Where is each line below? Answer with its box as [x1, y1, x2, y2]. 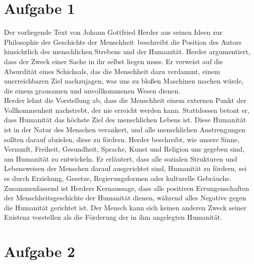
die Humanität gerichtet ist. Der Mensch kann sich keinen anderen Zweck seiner [4, 202, 247, 212]
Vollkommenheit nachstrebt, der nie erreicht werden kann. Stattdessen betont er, [4, 104, 250, 115]
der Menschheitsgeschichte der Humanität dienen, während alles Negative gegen [4, 192, 247, 203]
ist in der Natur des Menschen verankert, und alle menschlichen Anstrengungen [4, 124, 246, 135]
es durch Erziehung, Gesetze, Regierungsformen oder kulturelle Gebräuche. [4, 173, 232, 183]
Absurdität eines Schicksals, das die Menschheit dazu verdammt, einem [4, 66, 220, 76]
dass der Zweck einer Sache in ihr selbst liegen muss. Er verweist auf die [4, 56, 223, 66]
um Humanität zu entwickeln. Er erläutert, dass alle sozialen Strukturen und [4, 153, 238, 164]
